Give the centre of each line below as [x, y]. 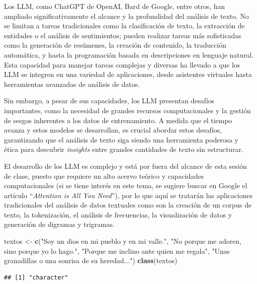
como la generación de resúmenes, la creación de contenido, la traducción [115, 45]
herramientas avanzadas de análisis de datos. [72, 84]
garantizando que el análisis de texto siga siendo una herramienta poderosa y [121, 139]
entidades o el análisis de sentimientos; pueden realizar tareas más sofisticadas [123, 35]
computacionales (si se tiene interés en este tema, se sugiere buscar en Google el [126, 185]
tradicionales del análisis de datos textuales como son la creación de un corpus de [128, 205]
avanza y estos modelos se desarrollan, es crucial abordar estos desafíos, [113, 130]
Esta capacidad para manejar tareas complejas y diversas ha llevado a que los [122, 64]
